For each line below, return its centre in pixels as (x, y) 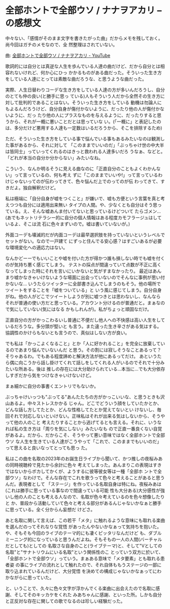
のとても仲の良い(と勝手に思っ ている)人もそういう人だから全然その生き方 (83, 96)
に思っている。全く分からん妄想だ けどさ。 (50, 509)
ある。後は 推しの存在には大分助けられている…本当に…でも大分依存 (94, 369)
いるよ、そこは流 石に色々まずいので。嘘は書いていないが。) (68, 224)
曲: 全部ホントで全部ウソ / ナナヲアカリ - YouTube (58, 55)
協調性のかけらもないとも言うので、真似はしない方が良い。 (67, 332)
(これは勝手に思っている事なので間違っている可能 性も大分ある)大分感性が (83, 490)
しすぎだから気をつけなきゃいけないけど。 (50, 375)
